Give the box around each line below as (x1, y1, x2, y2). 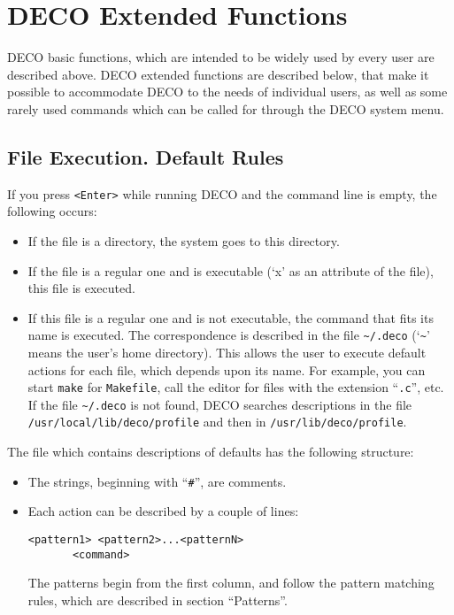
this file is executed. (27, 279, 135, 297)
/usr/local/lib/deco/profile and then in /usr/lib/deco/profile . (27, 412, 407, 431)
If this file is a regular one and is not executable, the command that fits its (27, 308, 434, 327)
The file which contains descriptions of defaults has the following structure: (7, 442, 414, 461)
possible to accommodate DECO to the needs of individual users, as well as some (7, 82, 448, 101)
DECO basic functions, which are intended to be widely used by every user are (7, 48, 435, 66)
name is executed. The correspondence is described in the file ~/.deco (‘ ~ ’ (27, 326, 430, 344)
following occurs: (7, 202, 97, 220)
